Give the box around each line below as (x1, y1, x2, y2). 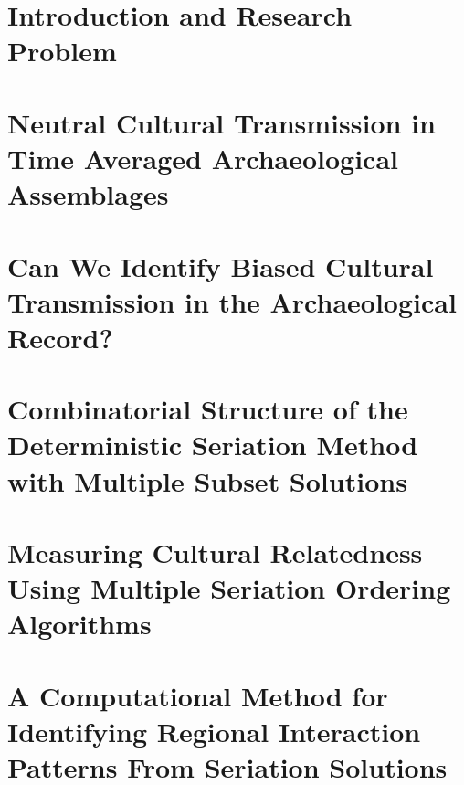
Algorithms (7, 605, 152, 642)
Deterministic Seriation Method (7, 426, 418, 463)
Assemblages (7, 175, 169, 213)
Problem (7, 32, 117, 69)
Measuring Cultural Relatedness (7, 534, 423, 570)
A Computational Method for (7, 676, 388, 714)
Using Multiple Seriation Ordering (7, 569, 451, 607)
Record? (7, 318, 113, 355)
